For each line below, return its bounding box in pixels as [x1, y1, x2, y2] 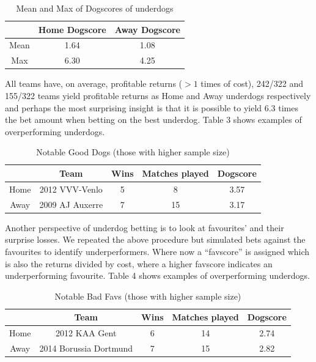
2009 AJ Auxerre [39, 198, 103, 210]
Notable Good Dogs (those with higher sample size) [36, 146, 230, 158]
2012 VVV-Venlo [39, 182, 103, 195]
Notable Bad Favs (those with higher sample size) [54, 289, 241, 302]
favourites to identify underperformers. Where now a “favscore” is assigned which [5, 245, 310, 257]
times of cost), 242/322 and [200, 77, 304, 90]
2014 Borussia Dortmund [39, 341, 133, 354]
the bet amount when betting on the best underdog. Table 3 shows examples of [5, 113, 302, 126]
